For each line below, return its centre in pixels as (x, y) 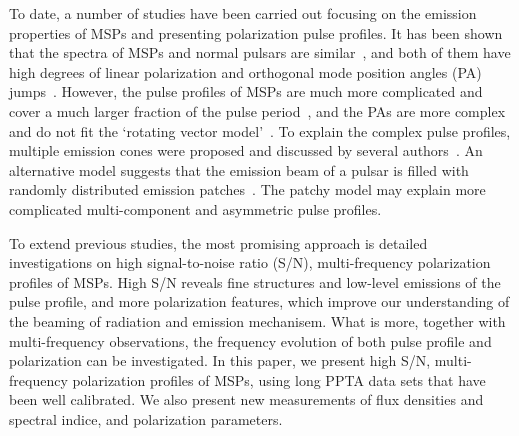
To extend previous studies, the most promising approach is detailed (218, 242)
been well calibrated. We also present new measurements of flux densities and (246, 399)
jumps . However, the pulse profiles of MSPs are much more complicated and (246, 91)
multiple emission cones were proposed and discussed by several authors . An (246, 150)
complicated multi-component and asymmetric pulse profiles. (195, 208)
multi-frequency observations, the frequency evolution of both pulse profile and (250, 340)
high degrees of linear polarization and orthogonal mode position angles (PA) (245, 71)
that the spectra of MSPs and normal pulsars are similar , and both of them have (260, 52)
